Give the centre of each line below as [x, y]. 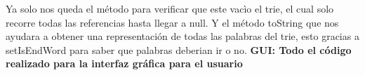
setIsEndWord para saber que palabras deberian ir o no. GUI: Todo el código [179, 49]
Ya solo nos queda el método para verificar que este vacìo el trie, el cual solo [170, 8]
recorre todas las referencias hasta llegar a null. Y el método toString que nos [172, 22]
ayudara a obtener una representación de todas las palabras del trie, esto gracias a [182, 36]
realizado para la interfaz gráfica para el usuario [124, 63]
